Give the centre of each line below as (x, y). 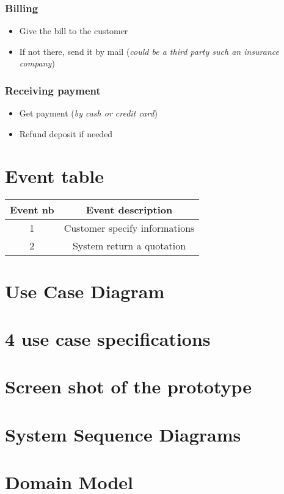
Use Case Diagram (85, 291)
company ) (37, 63)
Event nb (32, 209)
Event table (55, 175)
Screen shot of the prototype (129, 386)
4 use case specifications (108, 339)
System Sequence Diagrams (123, 434)
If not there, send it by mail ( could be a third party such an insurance (149, 51)
